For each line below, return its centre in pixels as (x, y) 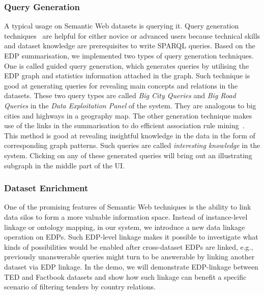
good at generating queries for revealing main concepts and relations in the (121, 85)
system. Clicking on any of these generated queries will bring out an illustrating (128, 155)
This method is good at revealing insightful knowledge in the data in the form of (130, 135)
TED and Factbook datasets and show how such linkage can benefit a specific (125, 276)
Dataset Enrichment (46, 188)
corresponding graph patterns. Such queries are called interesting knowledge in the (132, 145)
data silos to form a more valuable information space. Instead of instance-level (126, 216)
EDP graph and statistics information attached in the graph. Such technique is (127, 76)
